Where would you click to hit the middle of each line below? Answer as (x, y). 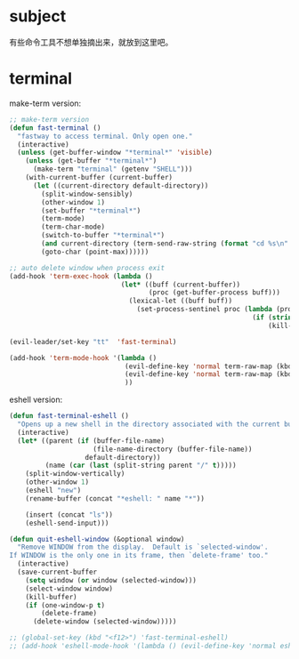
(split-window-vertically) (75, 474)
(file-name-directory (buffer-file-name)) (173, 449)
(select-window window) (69, 589)
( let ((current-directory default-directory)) (121, 185)
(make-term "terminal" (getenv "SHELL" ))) (113, 169)
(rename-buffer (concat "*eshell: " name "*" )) (115, 498)
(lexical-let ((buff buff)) (181, 301)
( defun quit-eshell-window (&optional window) (97, 539)
